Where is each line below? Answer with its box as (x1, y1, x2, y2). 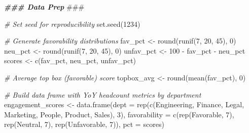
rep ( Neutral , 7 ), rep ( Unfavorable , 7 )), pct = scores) (4, 119, 164, 129)
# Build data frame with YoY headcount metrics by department (4, 89, 201, 100)
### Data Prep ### (4, 2, 85, 12)
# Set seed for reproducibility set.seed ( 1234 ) (4, 18, 140, 29)
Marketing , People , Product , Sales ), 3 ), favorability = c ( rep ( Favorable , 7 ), (4, 109, 234, 119)
